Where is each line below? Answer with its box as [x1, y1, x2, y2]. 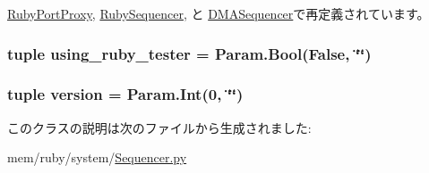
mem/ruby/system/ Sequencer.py [7, 148, 187, 167]
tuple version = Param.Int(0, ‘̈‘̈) [7, 83, 244, 105]
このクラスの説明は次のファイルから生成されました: [7, 118, 312, 136]
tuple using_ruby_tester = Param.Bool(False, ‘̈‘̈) [7, 42, 372, 64]
